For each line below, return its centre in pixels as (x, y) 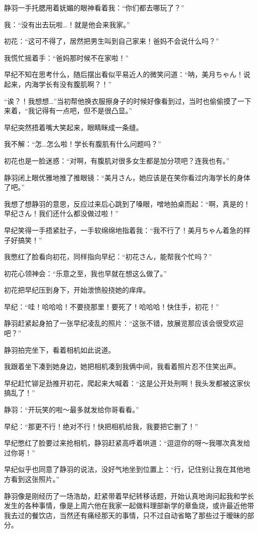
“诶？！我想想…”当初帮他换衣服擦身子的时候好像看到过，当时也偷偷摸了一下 (128, 101)
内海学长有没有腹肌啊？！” (68, 84)
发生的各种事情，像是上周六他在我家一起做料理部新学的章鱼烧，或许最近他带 (129, 505)
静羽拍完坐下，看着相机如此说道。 (60, 349)
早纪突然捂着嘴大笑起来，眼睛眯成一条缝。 (73, 127)
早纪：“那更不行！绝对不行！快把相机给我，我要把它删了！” (101, 426)
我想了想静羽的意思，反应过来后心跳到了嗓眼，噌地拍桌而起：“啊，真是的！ (127, 203)
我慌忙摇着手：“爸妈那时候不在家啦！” (66, 57)
